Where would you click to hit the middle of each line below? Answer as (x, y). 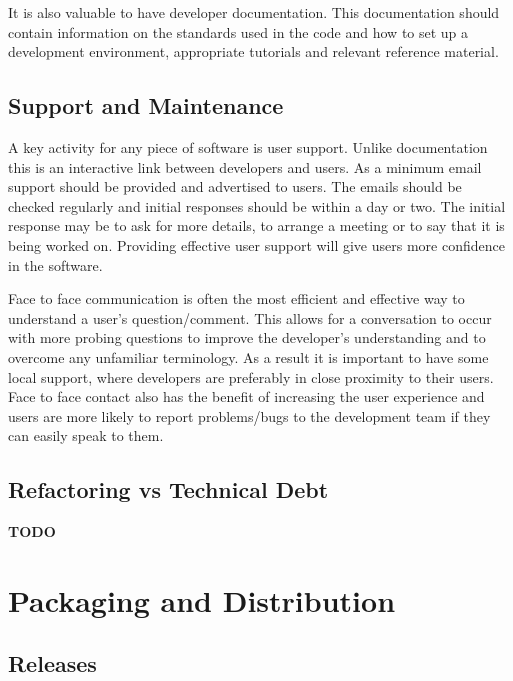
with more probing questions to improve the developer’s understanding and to (247, 337)
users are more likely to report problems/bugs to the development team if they (249, 415)
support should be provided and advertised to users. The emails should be (235, 186)
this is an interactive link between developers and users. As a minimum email (245, 166)
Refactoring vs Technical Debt (168, 489)
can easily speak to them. (86, 435)
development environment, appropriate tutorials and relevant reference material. (253, 51)
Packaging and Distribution (202, 599)
